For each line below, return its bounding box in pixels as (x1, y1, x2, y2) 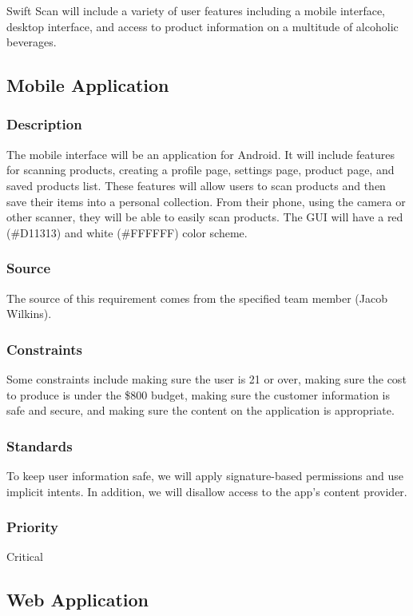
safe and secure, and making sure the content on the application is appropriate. (6, 402, 395, 419)
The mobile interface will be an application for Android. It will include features (6, 145, 395, 162)
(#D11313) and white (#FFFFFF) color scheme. (6, 224, 248, 240)
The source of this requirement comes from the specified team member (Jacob (6, 289, 388, 306)
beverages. (6, 34, 57, 50)
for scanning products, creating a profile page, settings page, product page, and (6, 161, 395, 178)
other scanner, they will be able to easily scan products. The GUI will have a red (6, 209, 403, 225)
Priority (6, 517, 58, 537)
